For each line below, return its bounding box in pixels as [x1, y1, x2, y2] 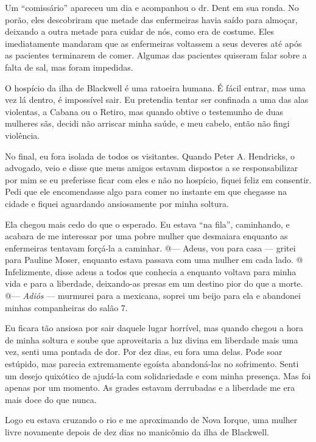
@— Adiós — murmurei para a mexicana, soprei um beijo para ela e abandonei [5, 289, 301, 302]
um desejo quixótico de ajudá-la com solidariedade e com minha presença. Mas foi [5, 369, 311, 382]
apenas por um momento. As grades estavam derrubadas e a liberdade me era [5, 381, 295, 394]
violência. [5, 128, 40, 141]
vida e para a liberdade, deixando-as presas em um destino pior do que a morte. [5, 277, 303, 290]
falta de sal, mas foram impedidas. [5, 60, 133, 73]
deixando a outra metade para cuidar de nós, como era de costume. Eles [5, 25, 274, 38]
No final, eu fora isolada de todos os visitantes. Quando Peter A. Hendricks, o [5, 149, 295, 162]
